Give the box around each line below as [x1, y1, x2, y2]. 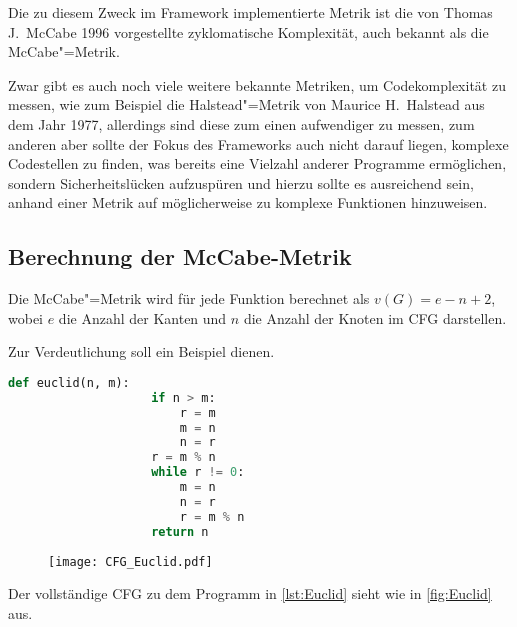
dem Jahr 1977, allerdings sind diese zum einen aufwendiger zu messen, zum [8, 113, 475, 134]
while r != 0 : [151, 465, 245, 480]
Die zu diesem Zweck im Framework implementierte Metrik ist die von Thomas [8, 2, 493, 22]
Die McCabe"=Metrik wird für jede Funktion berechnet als [8, 288, 370, 309]
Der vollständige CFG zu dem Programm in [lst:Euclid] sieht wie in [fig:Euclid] [8, 583, 492, 604]
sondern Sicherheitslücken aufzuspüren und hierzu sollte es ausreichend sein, [8, 172, 474, 193]
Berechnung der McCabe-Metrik [8, 241, 352, 272]
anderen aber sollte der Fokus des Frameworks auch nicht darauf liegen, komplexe [8, 133, 509, 154]
